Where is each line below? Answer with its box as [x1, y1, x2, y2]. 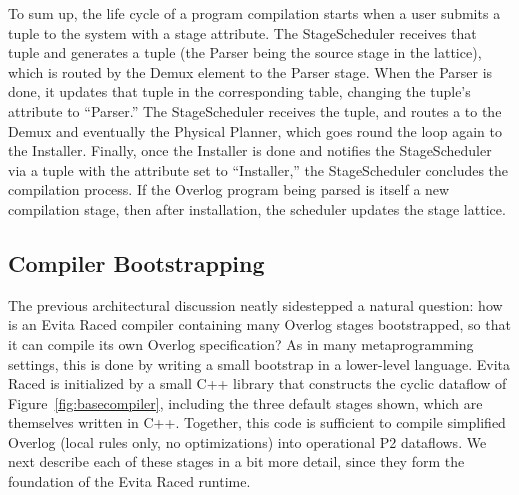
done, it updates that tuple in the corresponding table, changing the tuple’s [8, 81, 471, 102]
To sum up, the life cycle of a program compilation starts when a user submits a [8, 3, 501, 23]
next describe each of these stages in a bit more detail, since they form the [8, 451, 465, 472]
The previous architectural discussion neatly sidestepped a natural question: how [8, 294, 503, 315]
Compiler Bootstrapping [8, 247, 265, 278]
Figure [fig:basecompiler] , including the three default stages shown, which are [8, 392, 483, 413]
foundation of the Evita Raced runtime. [8, 471, 251, 492]
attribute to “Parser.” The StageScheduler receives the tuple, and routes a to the [8, 100, 502, 121]
